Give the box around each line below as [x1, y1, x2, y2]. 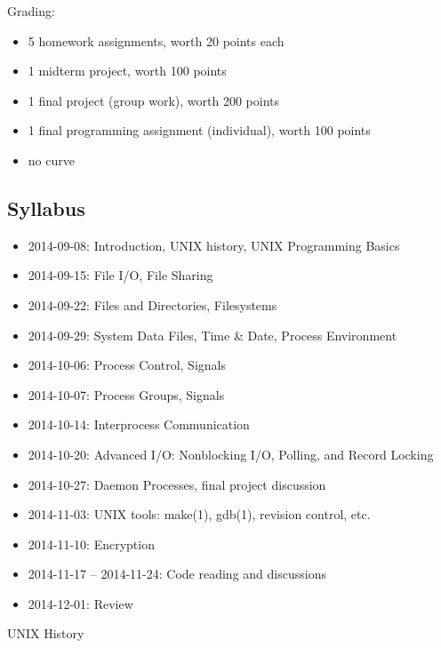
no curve [28, 150, 75, 169]
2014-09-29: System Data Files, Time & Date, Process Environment [28, 325, 397, 344]
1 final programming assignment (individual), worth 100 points [28, 121, 371, 140]
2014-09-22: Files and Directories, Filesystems [28, 295, 277, 314]
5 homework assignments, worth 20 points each [28, 31, 285, 50]
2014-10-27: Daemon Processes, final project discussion [28, 475, 326, 493]
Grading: [7, 2, 55, 20]
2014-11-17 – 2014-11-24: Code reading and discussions [28, 564, 326, 583]
